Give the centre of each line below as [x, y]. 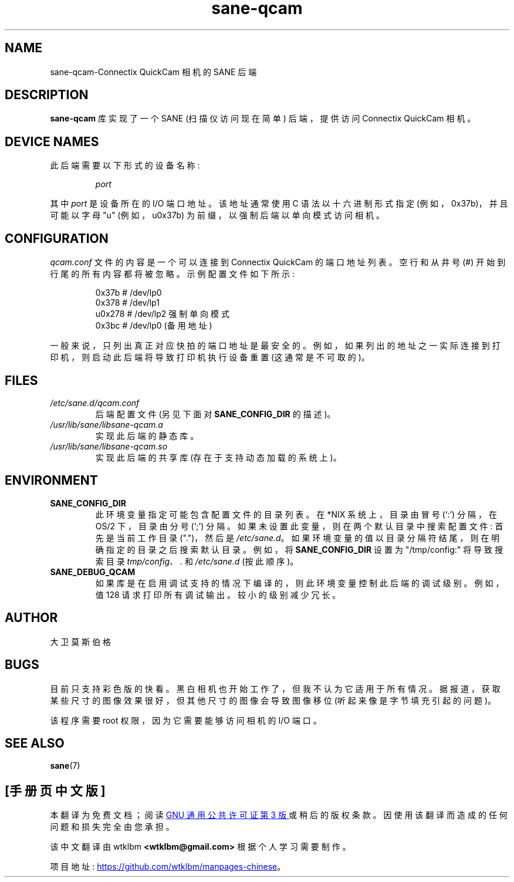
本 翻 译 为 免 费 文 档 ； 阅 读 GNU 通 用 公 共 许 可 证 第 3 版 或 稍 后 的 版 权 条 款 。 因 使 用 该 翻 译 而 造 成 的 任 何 [279, 815]
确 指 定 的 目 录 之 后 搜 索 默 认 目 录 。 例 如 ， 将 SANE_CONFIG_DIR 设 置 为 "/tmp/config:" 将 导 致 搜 [299, 549]
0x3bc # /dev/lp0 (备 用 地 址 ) [154, 326]
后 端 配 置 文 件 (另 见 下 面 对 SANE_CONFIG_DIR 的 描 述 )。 [215, 414]
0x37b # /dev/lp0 [128, 293]
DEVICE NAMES [52, 141]
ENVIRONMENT [51, 481]
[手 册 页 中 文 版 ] [55, 790]
